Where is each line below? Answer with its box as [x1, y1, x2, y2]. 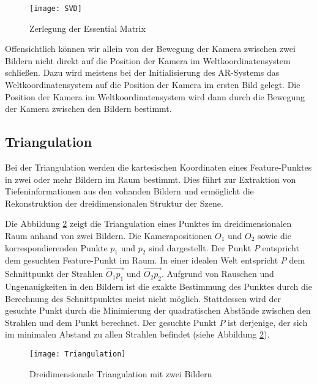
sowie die [258, 229, 291, 242]
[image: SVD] [29, 4, 82, 13]
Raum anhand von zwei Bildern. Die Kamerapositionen [5, 229, 212, 242]
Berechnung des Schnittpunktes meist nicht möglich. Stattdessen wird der [5, 292, 282, 305]
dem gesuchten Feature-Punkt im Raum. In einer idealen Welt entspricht [5, 254, 278, 267]
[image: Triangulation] [29, 349, 126, 358]
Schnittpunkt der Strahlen [5, 267, 103, 280]
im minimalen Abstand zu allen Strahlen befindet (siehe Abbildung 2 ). [5, 328, 270, 341]
